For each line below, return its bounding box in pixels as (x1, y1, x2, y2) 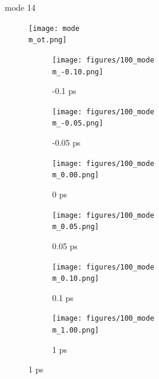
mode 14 (5, 1, 36, 13)
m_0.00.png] (52, 171, 99, 180)
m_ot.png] (28, 36, 67, 45)
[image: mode (28, 24, 79, 33)
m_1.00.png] (52, 326, 99, 335)
